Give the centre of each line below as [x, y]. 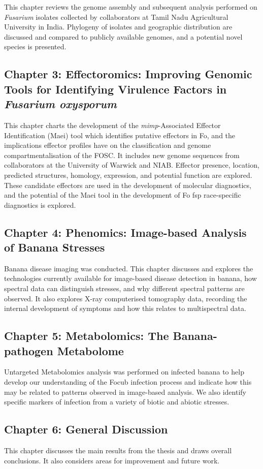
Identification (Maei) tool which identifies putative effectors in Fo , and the [120, 135]
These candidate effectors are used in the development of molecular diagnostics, [128, 185]
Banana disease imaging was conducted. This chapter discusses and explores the [129, 268]
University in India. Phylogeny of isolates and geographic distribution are [118, 27]
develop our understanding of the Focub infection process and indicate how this [128, 382]
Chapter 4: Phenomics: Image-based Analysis [125, 232]
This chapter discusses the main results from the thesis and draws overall [118, 450]
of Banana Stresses [55, 247]
